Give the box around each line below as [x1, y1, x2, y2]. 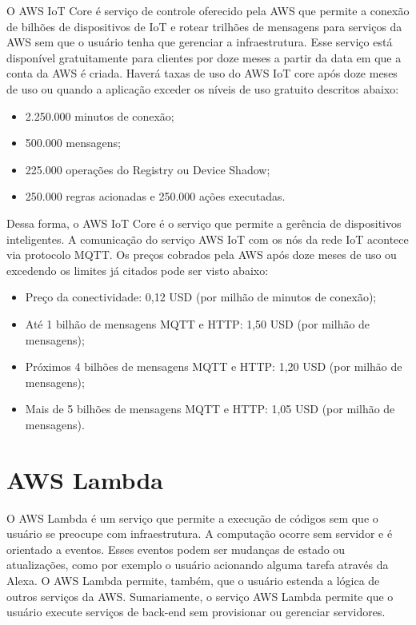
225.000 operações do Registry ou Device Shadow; [25, 161, 270, 177]
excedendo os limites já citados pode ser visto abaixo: [6, 261, 269, 278]
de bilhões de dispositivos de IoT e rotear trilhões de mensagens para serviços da [6, 18, 402, 34]
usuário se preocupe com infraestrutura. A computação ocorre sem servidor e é [6, 525, 393, 542]
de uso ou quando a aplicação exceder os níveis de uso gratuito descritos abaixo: [6, 80, 399, 97]
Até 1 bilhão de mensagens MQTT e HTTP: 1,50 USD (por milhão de [25, 315, 370, 332]
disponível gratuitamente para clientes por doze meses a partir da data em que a [6, 49, 402, 66]
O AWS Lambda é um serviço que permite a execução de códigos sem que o [6, 509, 378, 526]
